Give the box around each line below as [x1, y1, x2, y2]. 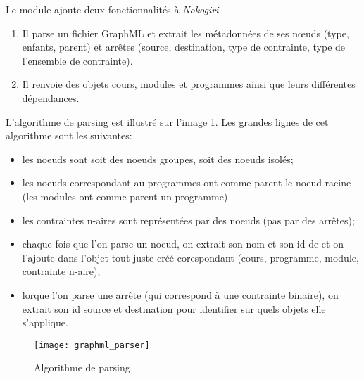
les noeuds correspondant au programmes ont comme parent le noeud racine [22, 175, 351, 190]
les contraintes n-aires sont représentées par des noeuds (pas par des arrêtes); [22, 212, 355, 227]
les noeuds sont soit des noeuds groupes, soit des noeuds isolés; [22, 151, 294, 166]
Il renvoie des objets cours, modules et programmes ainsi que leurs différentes [22, 77, 356, 91]
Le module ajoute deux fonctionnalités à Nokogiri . [6, 2, 222, 16]
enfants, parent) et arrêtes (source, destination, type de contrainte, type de [22, 39, 346, 54]
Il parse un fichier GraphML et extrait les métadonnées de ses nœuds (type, [22, 25, 349, 40]
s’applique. [22, 315, 68, 330]
